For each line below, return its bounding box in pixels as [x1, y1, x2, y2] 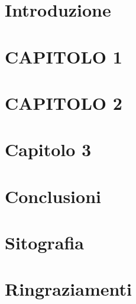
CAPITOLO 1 [5, 44, 122, 68]
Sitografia [5, 230, 85, 255]
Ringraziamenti [5, 277, 132, 301]
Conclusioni [5, 183, 101, 208]
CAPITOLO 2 [5, 90, 122, 115]
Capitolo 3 [5, 137, 92, 161]
